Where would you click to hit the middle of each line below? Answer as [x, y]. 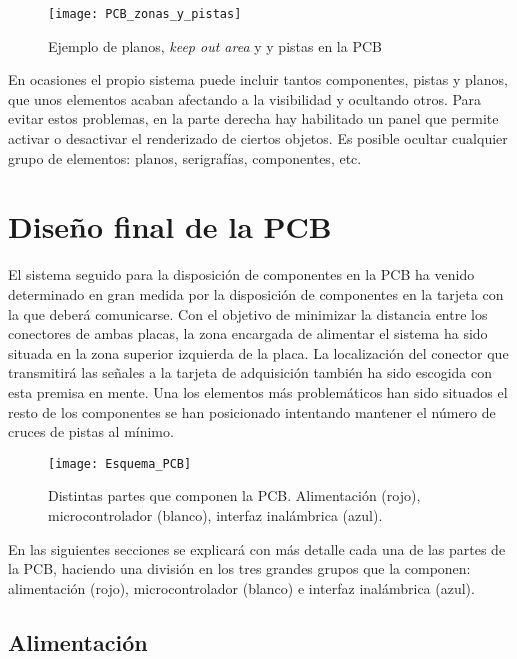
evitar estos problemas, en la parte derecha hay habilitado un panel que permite [253, 118]
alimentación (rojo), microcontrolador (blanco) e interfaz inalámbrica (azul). [241, 587]
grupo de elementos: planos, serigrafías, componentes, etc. [185, 157]
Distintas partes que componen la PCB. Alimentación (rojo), [234, 495]
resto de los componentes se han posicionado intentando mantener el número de [252, 411]
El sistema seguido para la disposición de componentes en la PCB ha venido [241, 274]
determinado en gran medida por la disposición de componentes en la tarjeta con [256, 293]
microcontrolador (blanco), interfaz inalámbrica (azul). [215, 514]
